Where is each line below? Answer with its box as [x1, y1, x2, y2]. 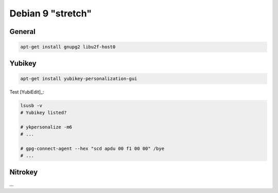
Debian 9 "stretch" [9, 8, 92, 19]
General [9, 27, 36, 36]
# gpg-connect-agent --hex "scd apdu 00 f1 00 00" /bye [20, 146, 165, 151]
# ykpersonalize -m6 [20, 124, 72, 130]
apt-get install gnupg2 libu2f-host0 [20, 44, 116, 50]
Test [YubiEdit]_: [9, 89, 44, 95]
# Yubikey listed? [20, 110, 67, 115]
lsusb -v [20, 103, 43, 108]
